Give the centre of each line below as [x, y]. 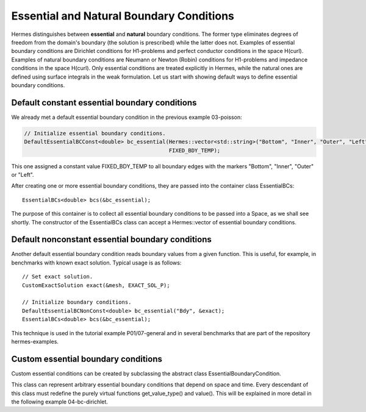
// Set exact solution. [58, 277]
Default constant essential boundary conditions [104, 103]
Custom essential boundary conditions [87, 359]
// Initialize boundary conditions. [77, 302]
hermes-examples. [35, 341]
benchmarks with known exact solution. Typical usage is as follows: [96, 263]
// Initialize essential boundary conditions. [95, 133]
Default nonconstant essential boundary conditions [111, 240]
